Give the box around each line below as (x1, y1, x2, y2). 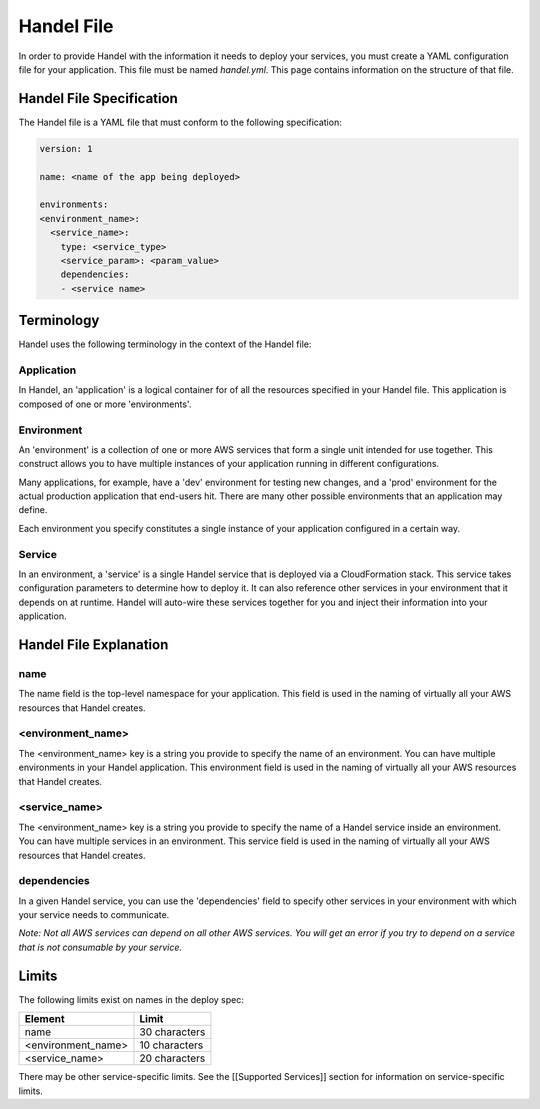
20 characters (139, 1051, 206, 1065)
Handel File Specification (18, 90, 179, 107)
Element (24, 1012, 65, 1026)
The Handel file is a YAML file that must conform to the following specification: (18, 116, 342, 128)
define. (18, 504, 48, 516)
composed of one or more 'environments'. (18, 398, 192, 410)
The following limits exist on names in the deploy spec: (18, 993, 244, 1005)
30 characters (139, 1025, 206, 1039)
